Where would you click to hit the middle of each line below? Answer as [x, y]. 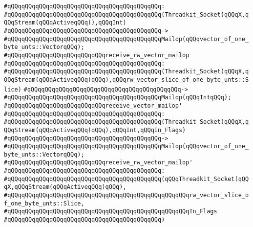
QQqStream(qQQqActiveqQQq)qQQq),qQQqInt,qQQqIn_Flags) [95, 130]
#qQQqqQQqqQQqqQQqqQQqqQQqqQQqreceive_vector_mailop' [93, 105]
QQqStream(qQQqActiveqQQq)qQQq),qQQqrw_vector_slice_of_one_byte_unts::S [126, 79]
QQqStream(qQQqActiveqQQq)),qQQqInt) [65, 23]
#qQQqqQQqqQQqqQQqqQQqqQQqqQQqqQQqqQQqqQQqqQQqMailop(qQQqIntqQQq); [118, 98]
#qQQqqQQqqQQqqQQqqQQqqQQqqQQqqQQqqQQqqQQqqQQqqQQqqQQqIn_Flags [111, 212]
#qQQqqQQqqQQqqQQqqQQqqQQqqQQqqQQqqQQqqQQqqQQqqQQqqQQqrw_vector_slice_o [126, 195]
